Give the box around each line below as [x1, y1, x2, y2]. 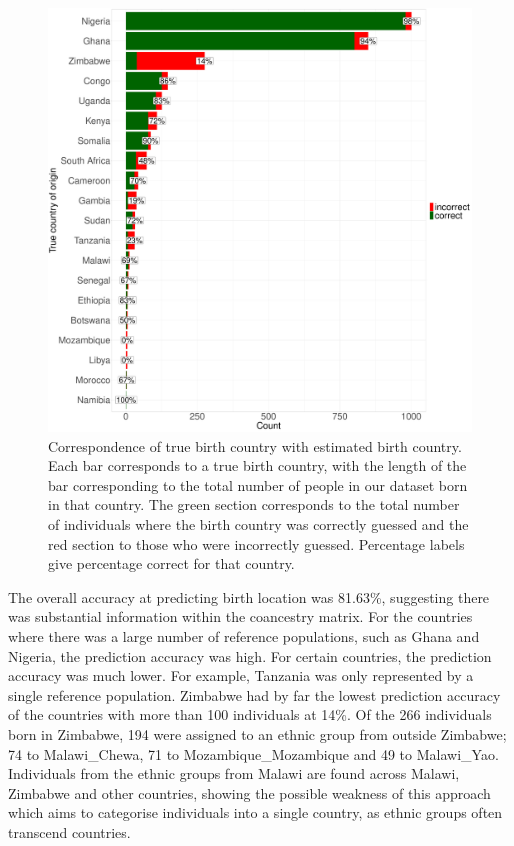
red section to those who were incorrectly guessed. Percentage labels [48, 533, 465, 554]
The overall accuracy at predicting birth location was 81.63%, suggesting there [8, 586, 490, 607]
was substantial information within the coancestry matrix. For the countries [8, 606, 473, 627]
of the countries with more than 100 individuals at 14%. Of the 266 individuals [8, 704, 492, 725]
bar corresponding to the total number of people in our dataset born [48, 474, 468, 495]
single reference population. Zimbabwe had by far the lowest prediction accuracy [8, 684, 501, 705]
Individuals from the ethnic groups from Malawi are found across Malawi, [8, 763, 460, 784]
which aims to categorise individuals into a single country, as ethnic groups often [8, 802, 503, 823]
